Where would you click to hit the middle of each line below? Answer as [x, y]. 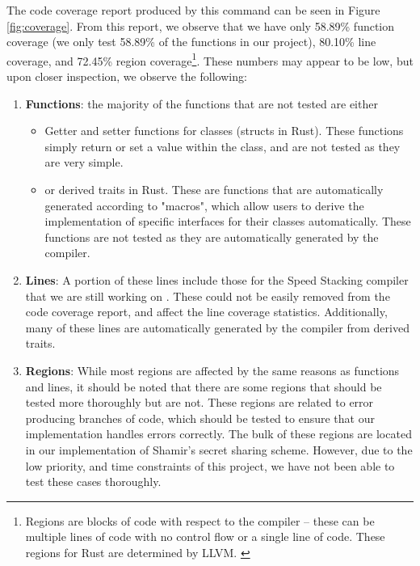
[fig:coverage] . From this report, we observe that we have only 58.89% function [201, 25]
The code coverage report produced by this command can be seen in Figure [193, 10]
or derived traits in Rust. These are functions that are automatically [214, 189]
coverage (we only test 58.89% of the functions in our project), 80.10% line [191, 42]
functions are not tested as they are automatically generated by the [212, 237]
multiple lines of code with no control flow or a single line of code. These [205, 536]
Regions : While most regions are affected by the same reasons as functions [212, 370]
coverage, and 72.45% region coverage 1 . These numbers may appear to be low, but [210, 59]
